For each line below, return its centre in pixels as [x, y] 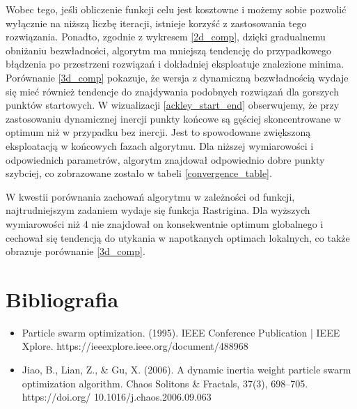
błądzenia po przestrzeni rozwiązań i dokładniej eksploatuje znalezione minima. [175, 64]
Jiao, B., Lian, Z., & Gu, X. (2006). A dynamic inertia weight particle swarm [187, 369]
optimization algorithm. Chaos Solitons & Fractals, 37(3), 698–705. [165, 383]
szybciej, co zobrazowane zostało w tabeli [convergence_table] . [139, 173]
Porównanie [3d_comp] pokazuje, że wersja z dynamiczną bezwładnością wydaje [177, 77]
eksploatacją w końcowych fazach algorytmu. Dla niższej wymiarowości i [160, 145]
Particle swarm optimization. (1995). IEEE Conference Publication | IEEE [181, 332]
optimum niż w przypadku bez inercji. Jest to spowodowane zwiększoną [158, 132]
